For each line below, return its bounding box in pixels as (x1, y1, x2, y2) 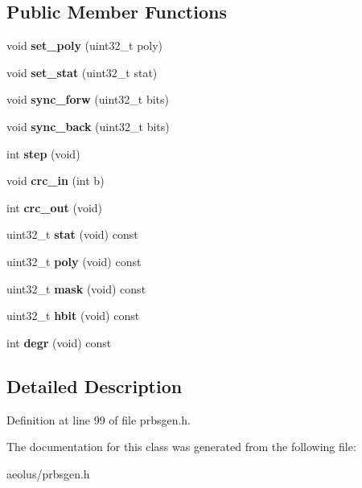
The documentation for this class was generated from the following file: (6, 438, 356, 455)
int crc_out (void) (6, 199, 103, 215)
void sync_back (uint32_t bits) (6, 117, 170, 134)
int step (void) (6, 145, 80, 162)
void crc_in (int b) (6, 172, 105, 189)
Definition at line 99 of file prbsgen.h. (6, 411, 191, 428)
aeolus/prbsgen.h (6, 465, 90, 482)
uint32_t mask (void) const (6, 280, 146, 297)
